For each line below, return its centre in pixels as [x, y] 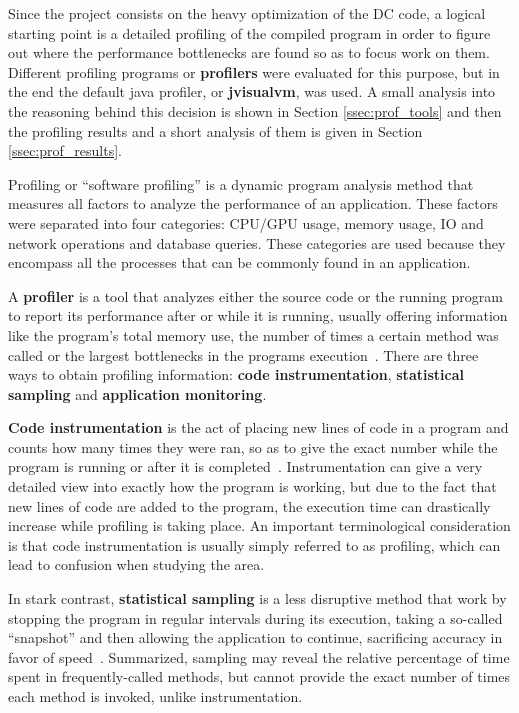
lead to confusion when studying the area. [136, 564]
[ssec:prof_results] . [65, 150]
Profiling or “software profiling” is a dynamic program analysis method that [241, 183]
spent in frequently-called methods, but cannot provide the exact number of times [259, 676]
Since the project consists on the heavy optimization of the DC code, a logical [247, 13]
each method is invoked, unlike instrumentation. [155, 696]
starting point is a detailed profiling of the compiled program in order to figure [249, 32]
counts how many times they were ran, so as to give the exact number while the [253, 446]
